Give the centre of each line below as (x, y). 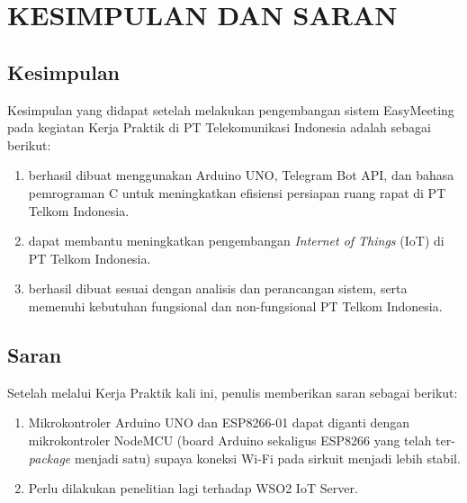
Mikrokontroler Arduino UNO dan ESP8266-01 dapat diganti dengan (219, 422)
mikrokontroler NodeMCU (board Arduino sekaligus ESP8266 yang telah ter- (242, 440)
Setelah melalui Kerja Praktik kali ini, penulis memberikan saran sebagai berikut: (233, 392)
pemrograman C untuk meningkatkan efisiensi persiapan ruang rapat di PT (237, 192)
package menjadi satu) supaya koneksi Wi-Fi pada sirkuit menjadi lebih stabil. (244, 458)
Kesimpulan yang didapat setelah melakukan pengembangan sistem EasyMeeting (231, 109)
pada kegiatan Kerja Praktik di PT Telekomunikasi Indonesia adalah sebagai (219, 127)
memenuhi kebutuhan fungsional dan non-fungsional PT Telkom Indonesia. (235, 305)
